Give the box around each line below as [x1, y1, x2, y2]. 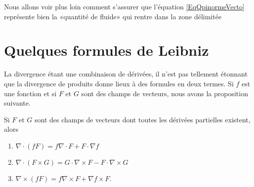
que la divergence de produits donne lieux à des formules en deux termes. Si [4, 78, 234, 88]
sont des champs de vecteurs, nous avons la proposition [81, 88, 248, 98]
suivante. [4, 98, 31, 108]
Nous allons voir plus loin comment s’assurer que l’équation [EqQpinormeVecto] [4, 1, 245, 11]
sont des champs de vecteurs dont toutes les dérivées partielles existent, [35, 114, 251, 124]
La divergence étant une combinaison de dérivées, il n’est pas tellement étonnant [4, 69, 248, 79]
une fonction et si [4, 88, 57, 98]
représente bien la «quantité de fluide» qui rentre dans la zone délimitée [4, 11, 222, 21]
